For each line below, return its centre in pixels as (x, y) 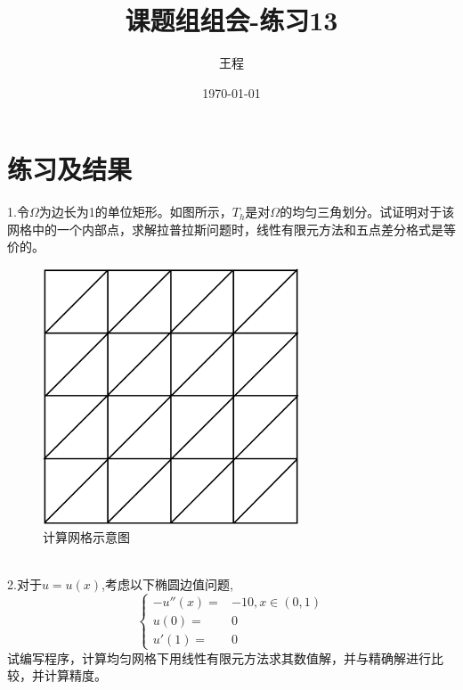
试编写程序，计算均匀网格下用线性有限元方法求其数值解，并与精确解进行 (219, 657)
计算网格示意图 (86, 536)
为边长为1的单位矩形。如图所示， (135, 212)
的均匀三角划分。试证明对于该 (367, 212)
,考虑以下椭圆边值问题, (167, 583)
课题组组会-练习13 (231, 20)
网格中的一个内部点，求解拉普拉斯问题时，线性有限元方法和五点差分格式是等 (231, 229)
